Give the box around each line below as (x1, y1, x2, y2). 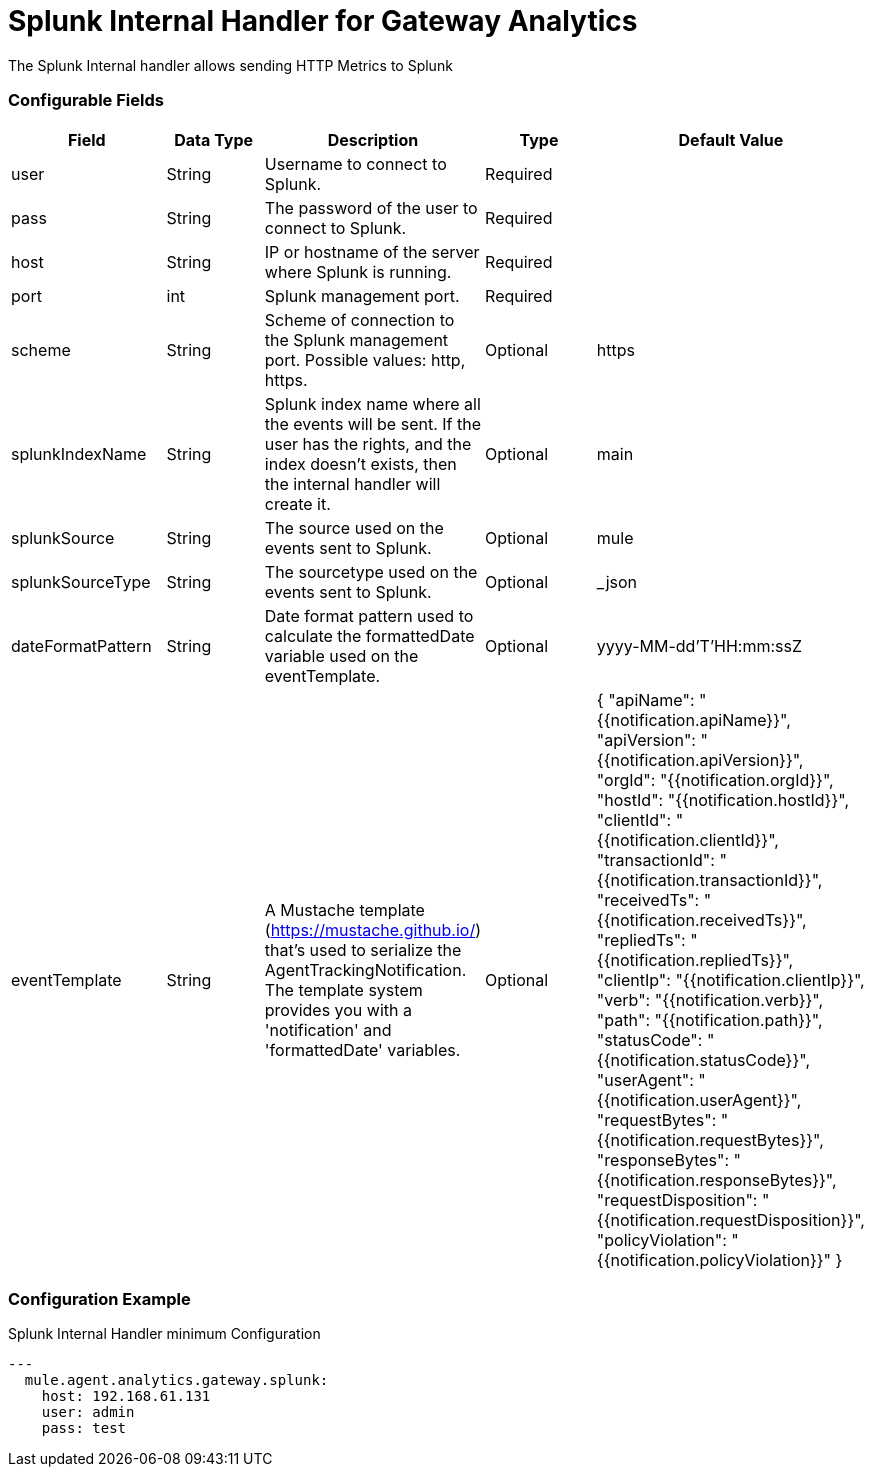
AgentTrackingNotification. (264, 959, 467, 980)
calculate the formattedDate (264, 625, 475, 646)
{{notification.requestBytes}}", (596, 1129, 824, 1150)
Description (327, 129, 419, 150)
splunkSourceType (11, 571, 151, 592)
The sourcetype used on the (264, 561, 478, 582)
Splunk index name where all (264, 393, 481, 414)
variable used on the (264, 645, 419, 666)
